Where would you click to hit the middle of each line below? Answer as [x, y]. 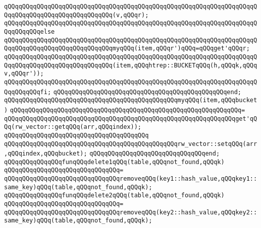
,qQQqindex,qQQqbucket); [46, 154]
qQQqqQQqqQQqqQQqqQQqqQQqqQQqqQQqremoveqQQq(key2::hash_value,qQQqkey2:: [131, 212]
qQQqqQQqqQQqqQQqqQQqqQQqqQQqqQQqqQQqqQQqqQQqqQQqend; [147, 92]
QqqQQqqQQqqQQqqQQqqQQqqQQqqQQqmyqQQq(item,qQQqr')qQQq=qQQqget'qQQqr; [127, 49]
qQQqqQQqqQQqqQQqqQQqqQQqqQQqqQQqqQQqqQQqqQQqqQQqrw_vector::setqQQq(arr [131, 144]
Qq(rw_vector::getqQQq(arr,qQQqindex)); [73, 127]
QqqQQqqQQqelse [30, 31]
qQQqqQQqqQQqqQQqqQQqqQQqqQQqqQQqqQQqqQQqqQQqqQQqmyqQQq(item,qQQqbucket [131, 100]
